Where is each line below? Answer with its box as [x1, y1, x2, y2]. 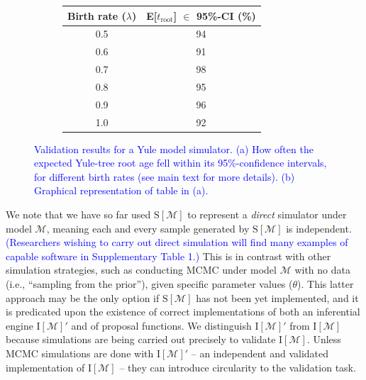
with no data [294, 262, 350, 277]
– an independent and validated [191, 345, 329, 360]
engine [6, 318, 33, 332]
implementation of [6, 359, 85, 374]
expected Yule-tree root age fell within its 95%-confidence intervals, [34, 155, 327, 170]
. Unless [306, 332, 341, 347]
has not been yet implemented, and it [196, 290, 359, 305]
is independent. [286, 220, 352, 235]
